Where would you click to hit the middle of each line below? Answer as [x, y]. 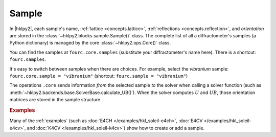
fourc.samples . [28, 59]
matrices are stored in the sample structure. [55, 100]
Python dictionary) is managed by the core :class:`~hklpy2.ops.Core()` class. [90, 43]
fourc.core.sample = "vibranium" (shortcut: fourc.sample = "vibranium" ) [99, 76]
